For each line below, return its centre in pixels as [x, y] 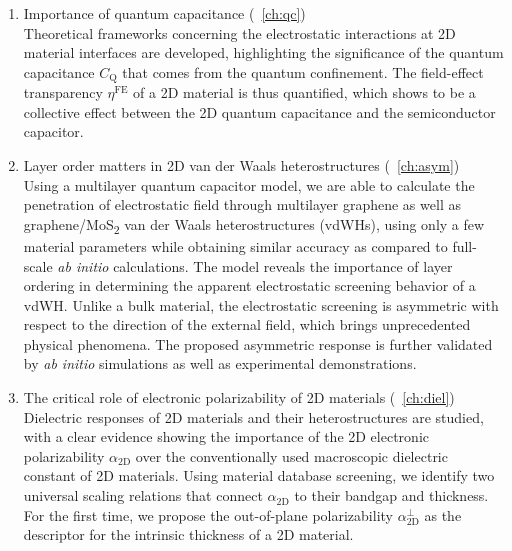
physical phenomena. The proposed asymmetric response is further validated [258, 343]
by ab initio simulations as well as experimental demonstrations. [220, 363]
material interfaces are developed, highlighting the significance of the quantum [263, 52]
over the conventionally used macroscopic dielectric [291, 455]
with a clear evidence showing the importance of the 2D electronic [226, 436]
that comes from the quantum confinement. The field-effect [303, 71]
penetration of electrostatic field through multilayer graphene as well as [242, 204]
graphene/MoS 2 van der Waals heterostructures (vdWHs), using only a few [254, 225]
